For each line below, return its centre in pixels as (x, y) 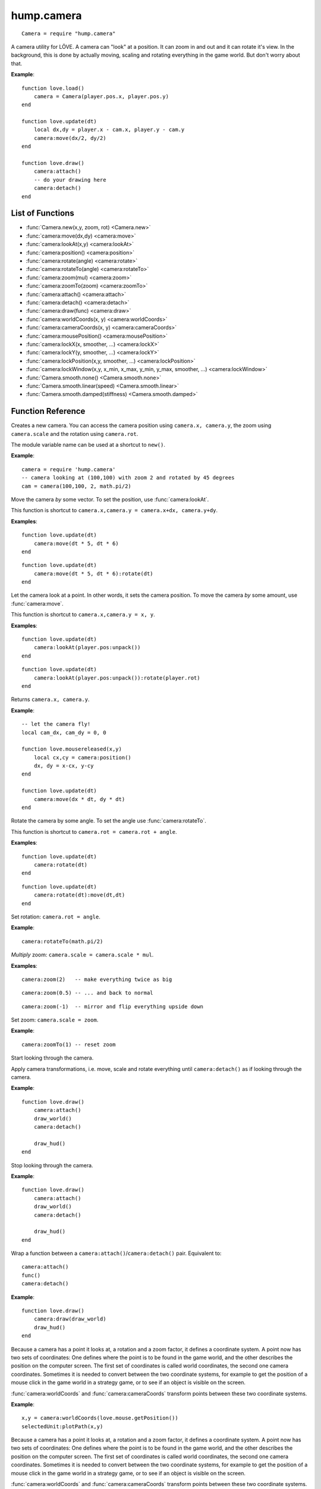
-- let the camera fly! (56, 724)
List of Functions (43, 214)
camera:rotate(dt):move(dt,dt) (79, 895)
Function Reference (48, 411)
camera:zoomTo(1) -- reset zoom (69, 1044)
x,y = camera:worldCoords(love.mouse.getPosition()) (100, 1418)
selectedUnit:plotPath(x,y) (62, 1426)
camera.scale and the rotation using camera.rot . (75, 434)
